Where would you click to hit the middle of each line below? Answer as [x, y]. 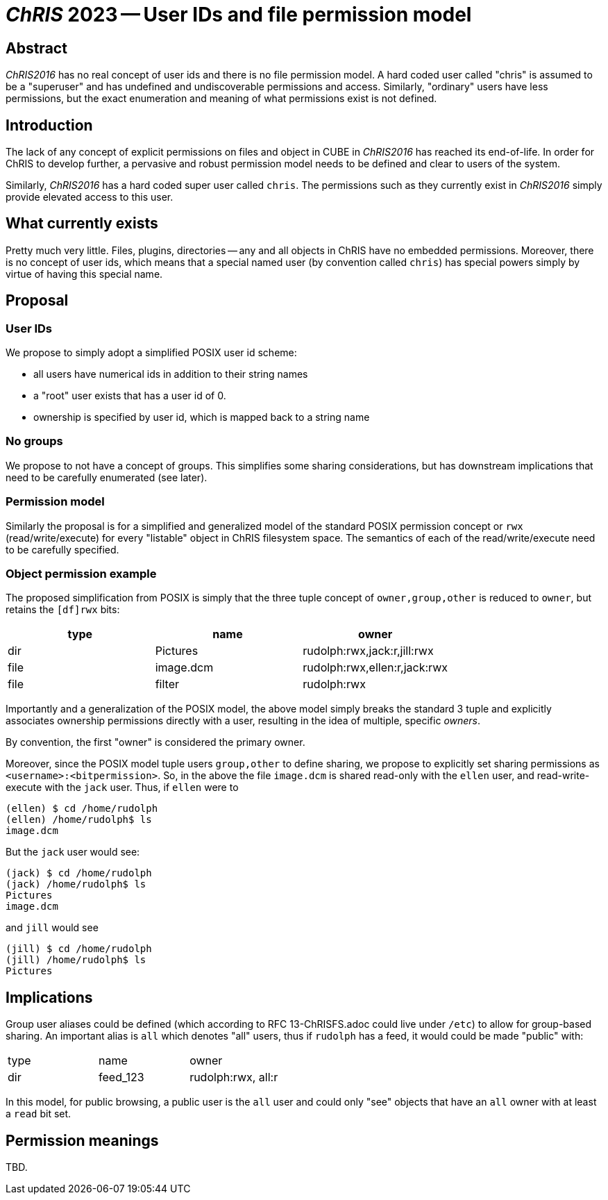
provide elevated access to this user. [90, 197]
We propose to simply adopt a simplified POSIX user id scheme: [151, 353]
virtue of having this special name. [84, 274]
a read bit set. [39, 1114]
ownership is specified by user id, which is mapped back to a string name [202, 417]
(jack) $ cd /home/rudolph [79, 873]
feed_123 [121, 1077]
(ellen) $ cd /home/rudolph [82, 809]
